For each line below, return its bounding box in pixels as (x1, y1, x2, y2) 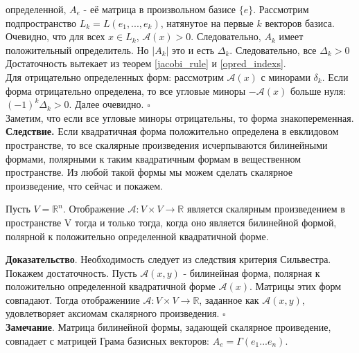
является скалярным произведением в (186, 201, 345, 216)
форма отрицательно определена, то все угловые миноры (6, 83, 246, 98)
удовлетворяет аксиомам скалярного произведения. (6, 306, 220, 320)
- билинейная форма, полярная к (183, 265, 320, 280)
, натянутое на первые (160, 15, 254, 30)
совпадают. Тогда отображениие (6, 292, 140, 307)
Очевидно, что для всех (6, 29, 105, 44)
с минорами (261, 69, 310, 84)
